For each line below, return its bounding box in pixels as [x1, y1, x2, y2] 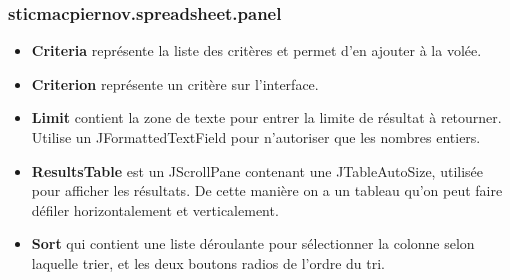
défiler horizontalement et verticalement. [31, 199, 279, 220]
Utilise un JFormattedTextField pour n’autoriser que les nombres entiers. [31, 127, 481, 147]
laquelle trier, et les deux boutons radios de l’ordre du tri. [31, 252, 386, 273]
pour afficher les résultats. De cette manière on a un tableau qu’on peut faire [31, 180, 503, 201]
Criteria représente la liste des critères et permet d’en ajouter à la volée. [31, 40, 482, 61]
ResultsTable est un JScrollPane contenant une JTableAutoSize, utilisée [31, 160, 484, 181]
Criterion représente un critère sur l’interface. [31, 73, 319, 94]
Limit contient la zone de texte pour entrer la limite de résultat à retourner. [31, 107, 502, 128]
